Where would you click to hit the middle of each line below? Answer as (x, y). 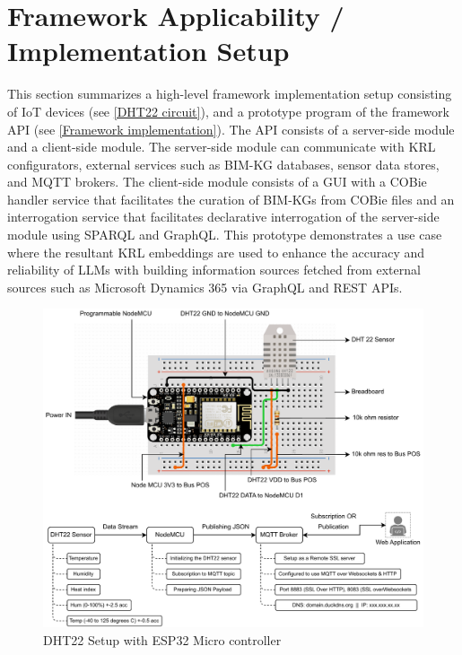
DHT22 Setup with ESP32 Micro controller (162, 639)
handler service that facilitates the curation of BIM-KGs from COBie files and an (231, 199)
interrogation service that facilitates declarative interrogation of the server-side (223, 217)
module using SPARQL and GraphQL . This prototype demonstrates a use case (225, 235)
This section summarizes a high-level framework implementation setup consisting (230, 94)
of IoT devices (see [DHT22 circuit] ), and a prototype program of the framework (228, 111)
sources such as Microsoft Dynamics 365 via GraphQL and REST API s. (205, 287)
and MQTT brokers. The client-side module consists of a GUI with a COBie (217, 182)
